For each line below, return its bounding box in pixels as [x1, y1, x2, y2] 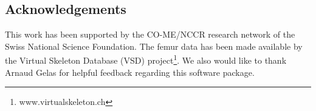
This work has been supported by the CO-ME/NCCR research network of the [5, 28, 295, 41]
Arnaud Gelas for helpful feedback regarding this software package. [5, 66, 255, 78]
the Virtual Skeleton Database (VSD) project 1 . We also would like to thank [5, 52, 287, 67]
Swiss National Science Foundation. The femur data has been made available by [5, 39, 303, 52]
